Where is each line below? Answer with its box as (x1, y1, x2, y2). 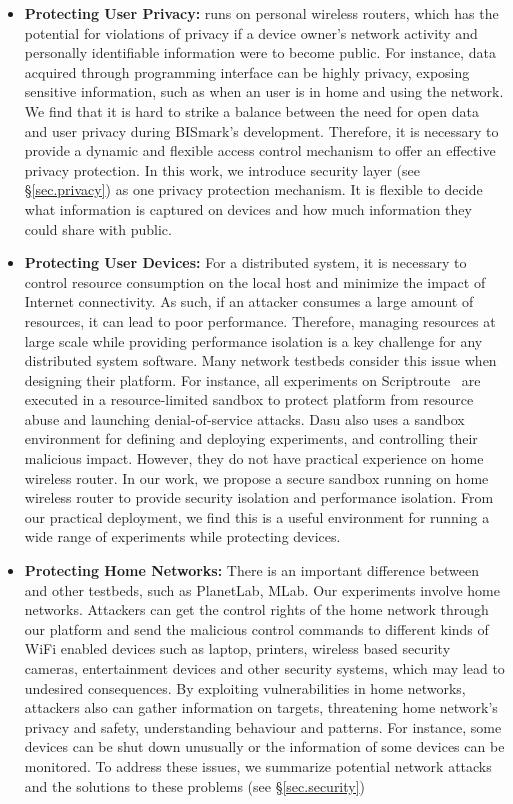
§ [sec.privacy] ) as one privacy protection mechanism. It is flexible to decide (24, 179, 483, 200)
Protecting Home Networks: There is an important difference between (24, 560, 479, 581)
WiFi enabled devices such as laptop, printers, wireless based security (24, 638, 451, 659)
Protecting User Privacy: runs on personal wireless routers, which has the (24, 3, 499, 23)
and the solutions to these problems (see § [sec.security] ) (24, 775, 366, 796)
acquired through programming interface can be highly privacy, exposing (24, 61, 470, 82)
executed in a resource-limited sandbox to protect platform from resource (24, 389, 474, 410)
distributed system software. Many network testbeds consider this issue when (24, 350, 497, 371)
